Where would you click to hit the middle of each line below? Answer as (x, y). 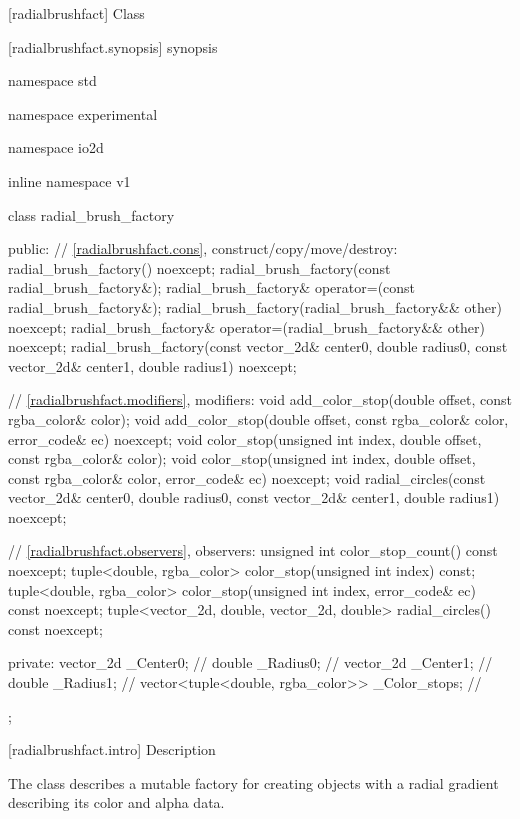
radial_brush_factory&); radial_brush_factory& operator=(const (212, 287)
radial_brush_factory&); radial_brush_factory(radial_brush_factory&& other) (255, 306)
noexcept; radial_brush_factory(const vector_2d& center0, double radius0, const (258, 346)
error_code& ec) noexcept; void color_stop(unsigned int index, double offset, (245, 438)
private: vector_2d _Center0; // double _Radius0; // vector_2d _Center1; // (250, 662)
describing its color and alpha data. (116, 802)
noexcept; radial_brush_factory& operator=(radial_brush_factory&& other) (247, 326)
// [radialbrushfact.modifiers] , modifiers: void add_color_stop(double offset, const (260, 399)
